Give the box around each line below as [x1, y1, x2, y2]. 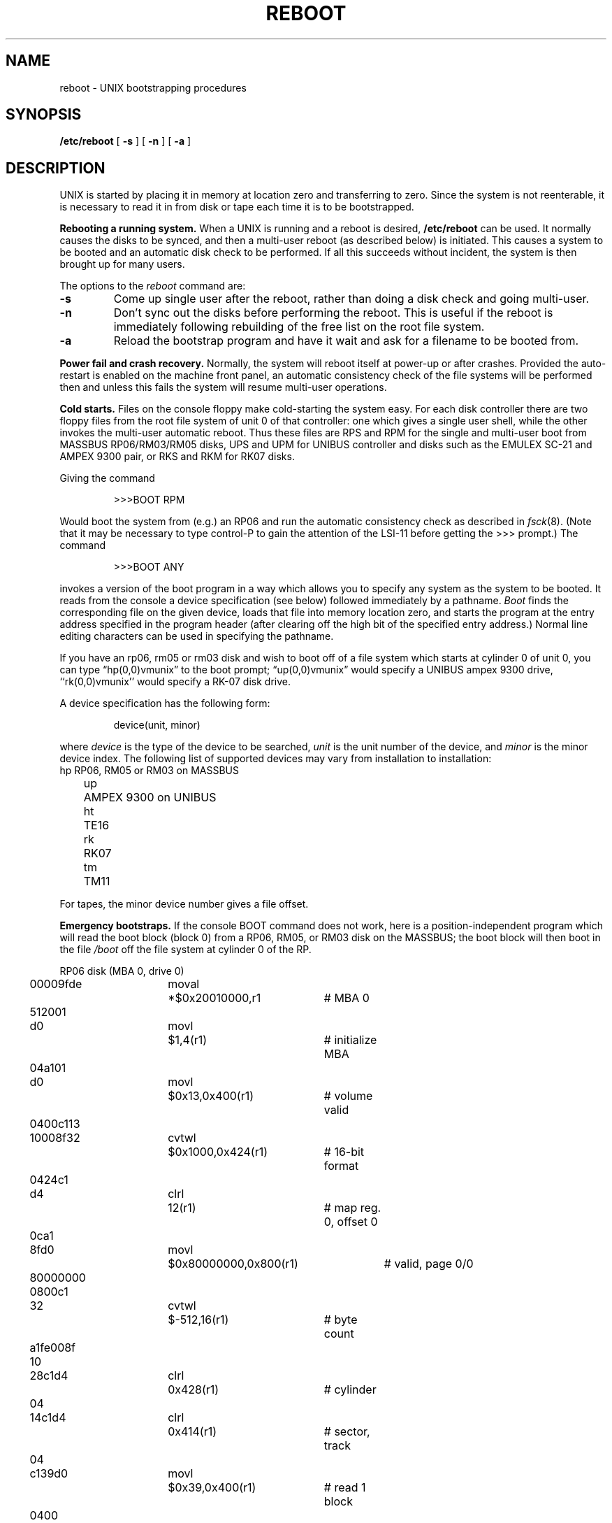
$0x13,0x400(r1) [168, 1089, 254, 1103]
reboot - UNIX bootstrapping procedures [59, 81, 247, 94]
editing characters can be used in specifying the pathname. [59, 630, 334, 643]
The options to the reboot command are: [59, 280, 246, 292]
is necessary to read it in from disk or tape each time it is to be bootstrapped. [59, 201, 414, 213]
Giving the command [59, 472, 155, 485]
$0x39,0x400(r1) [168, 1480, 256, 1495]
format [323, 1159, 359, 1173]
